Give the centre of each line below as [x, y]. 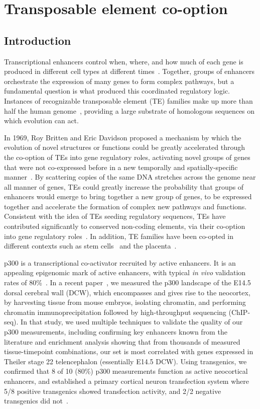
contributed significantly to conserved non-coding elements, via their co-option [125, 226]
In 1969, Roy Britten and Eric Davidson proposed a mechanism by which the [123, 137]
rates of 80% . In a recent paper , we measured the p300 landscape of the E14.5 [127, 282]
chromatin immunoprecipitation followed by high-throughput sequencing [115, 312]
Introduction [38, 40]
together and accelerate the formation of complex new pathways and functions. [125, 206]
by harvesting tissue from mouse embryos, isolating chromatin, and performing [125, 302]
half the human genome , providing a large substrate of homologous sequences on [129, 110]
